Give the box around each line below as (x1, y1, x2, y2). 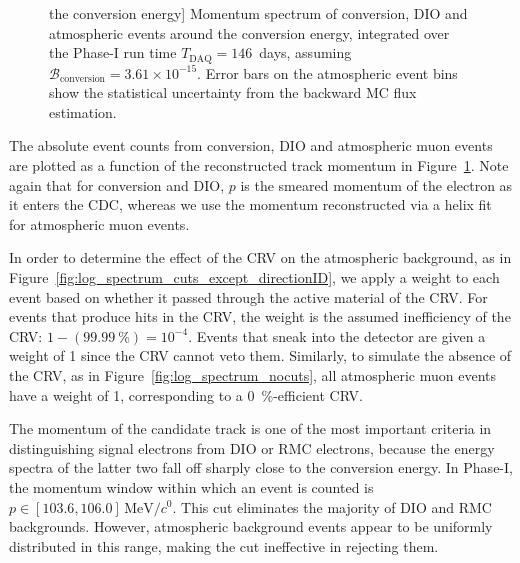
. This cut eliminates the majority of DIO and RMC (172, 496, 492, 517)
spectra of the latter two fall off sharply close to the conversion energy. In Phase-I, (9, 457, 513, 478)
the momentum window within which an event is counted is (9, 476, 374, 497)
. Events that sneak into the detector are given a (188, 325, 486, 346)
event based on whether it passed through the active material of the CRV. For (9, 286, 488, 307)
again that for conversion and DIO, (9, 174, 225, 195)
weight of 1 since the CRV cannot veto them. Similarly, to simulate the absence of (9, 345, 512, 366)
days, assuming (259, 42, 352, 63)
